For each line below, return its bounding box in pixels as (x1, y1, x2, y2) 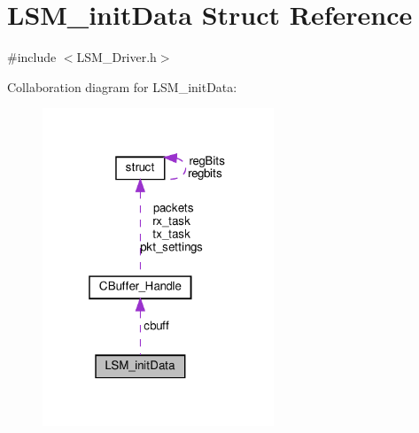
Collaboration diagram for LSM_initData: (7, 77, 237, 96)
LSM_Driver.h (76, 48, 157, 66)
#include (7, 48, 57, 66)
